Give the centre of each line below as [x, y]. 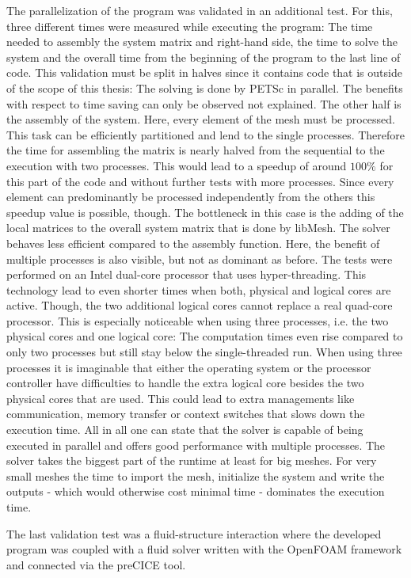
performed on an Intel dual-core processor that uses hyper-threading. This [186, 274]
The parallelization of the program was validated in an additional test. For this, [200, 10]
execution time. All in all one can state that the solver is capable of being [185, 430]
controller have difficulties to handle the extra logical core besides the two [185, 383]
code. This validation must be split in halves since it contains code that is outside [204, 72]
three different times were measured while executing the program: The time [190, 26]
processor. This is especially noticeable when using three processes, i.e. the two [198, 320]
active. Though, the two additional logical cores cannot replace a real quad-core [200, 305]
